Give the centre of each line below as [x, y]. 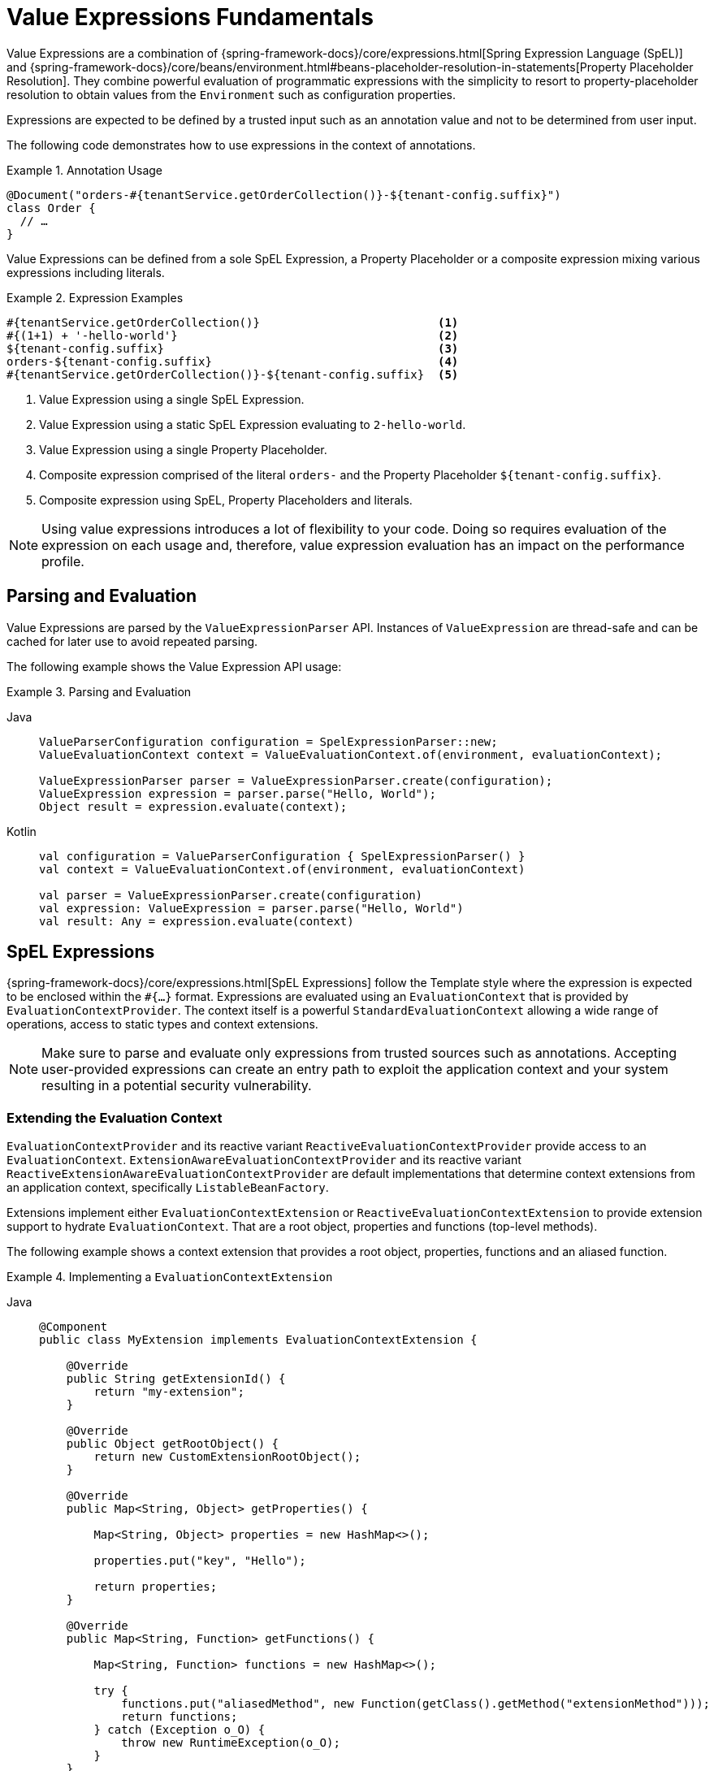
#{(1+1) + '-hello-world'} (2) [233, 335]
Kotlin [22, 831]
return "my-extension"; [169, 1392]
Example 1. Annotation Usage [85, 170]
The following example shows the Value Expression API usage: [174, 666]
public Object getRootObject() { [173, 1444]
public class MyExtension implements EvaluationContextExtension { [258, 1340]
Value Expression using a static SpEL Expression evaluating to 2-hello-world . [253, 424]
